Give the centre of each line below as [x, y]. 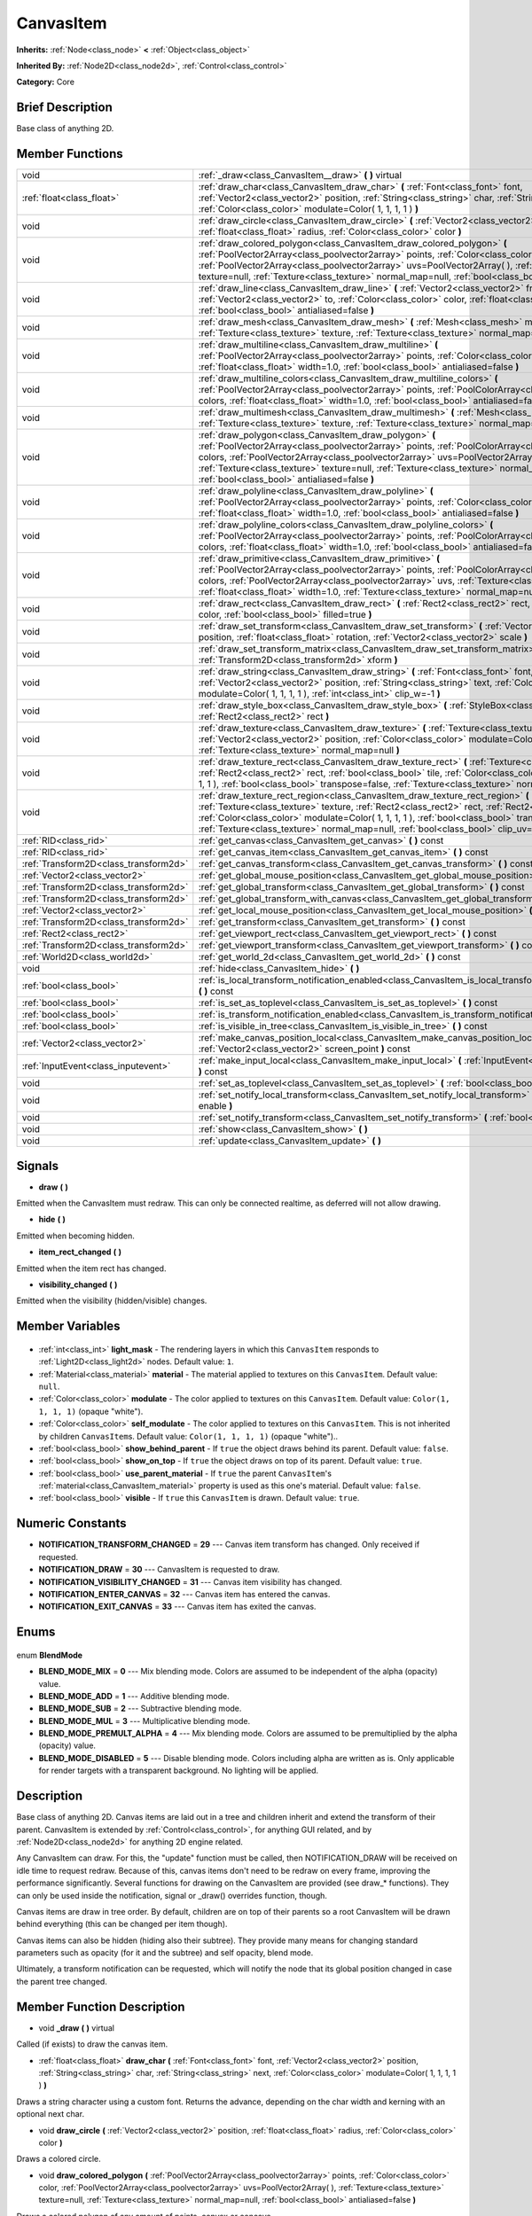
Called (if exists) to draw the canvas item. [92, 2044]
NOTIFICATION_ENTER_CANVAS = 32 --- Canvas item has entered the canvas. [184, 1594]
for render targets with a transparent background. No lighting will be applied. [179, 1771]
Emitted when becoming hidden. [75, 1236]
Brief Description [64, 108]
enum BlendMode [50, 1655]
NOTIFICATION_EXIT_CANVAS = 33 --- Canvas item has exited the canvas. [177, 1607]
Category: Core [46, 82]
